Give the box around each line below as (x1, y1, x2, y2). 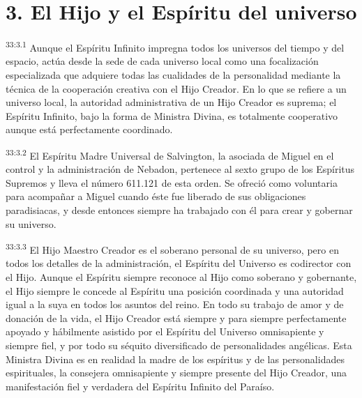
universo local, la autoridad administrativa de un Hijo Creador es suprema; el (6, 95, 337, 109)
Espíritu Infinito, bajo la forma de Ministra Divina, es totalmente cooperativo (6, 108, 338, 123)
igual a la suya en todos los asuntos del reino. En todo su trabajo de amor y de (6, 297, 344, 312)
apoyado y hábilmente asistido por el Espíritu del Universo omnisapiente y (6, 324, 324, 339)
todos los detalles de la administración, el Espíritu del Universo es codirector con (6, 256, 352, 270)
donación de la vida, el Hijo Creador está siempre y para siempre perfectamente (6, 310, 347, 325)
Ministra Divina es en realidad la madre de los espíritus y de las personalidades (6, 351, 345, 366)
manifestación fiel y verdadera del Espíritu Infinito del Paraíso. (6, 378, 275, 393)
